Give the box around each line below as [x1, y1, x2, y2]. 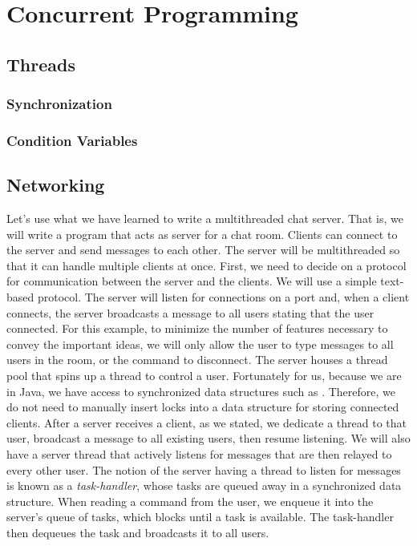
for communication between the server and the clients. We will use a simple [6, 273, 377, 289]
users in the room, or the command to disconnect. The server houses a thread [6, 351, 388, 368]
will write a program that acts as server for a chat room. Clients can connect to [6, 225, 398, 242]
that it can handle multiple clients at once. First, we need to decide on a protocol [6, 257, 407, 273]
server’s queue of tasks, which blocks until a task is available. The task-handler [6, 508, 394, 525]
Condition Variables [6, 130, 138, 150]
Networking [6, 172, 105, 197]
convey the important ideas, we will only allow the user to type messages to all [6, 335, 394, 352]
